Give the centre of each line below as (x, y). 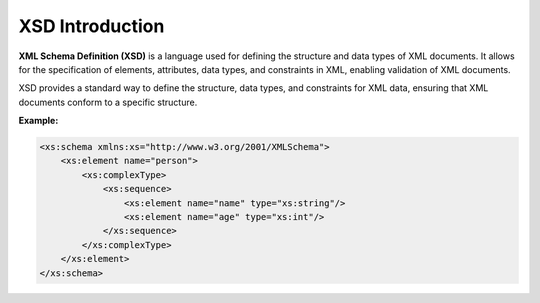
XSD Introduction (91, 26)
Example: (38, 121)
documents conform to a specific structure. (108, 102)
